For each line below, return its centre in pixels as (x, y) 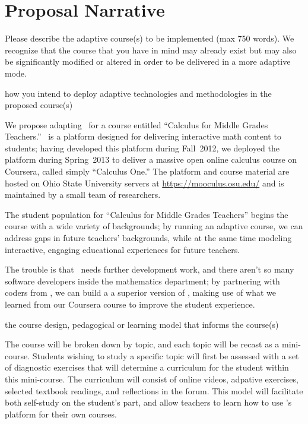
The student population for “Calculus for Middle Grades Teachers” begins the (147, 214)
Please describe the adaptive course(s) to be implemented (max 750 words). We (150, 38)
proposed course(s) (39, 105)
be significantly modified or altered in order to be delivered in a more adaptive (148, 61)
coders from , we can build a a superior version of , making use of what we (141, 292)
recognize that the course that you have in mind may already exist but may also (151, 50)
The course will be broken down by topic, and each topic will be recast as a (142, 344)
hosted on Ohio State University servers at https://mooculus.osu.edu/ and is (145, 183)
